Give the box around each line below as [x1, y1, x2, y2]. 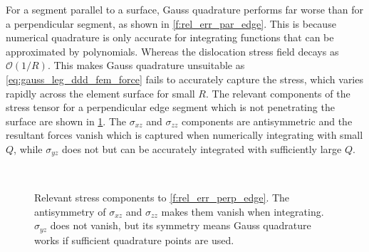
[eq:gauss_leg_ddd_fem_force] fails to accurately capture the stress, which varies [6, 71, 363, 86]
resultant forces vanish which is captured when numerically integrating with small [6, 127, 363, 142]
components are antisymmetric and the [182, 113, 353, 128]
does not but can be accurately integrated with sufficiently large [62, 141, 342, 156]
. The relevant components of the [205, 85, 350, 100]
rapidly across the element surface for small [6, 85, 195, 100]
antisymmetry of [34, 204, 106, 219]
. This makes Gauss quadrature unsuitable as [47, 58, 245, 73]
